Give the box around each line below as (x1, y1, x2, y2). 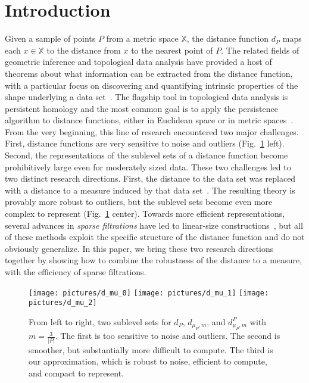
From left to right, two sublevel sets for (29, 315, 171, 328)
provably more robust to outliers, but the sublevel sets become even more (5, 195, 273, 208)
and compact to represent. (29, 366, 124, 379)
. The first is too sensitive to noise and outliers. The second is (55, 329, 280, 342)
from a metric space (106, 32, 179, 45)
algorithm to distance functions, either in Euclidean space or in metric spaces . (5, 114, 294, 126)
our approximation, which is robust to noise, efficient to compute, (29, 355, 267, 368)
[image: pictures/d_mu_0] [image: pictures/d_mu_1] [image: (29, 288, 269, 297)
